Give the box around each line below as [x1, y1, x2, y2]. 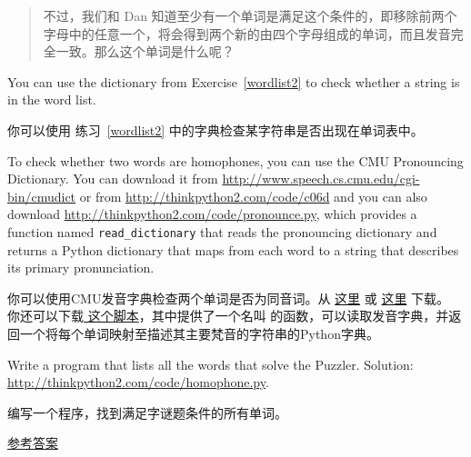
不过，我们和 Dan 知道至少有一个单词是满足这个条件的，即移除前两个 [43, 6, 457, 25]
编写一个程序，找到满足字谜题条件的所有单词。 [7, 402, 287, 422]
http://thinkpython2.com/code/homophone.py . [7, 373, 269, 392]
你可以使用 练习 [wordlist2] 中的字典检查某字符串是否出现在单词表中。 [7, 120, 424, 139]
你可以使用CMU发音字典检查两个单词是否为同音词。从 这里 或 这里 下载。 [7, 288, 450, 307]
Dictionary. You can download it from [7, 169, 218, 188]
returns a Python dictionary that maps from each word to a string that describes [7, 240, 459, 259]
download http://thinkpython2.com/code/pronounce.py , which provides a [7, 204, 417, 224]
